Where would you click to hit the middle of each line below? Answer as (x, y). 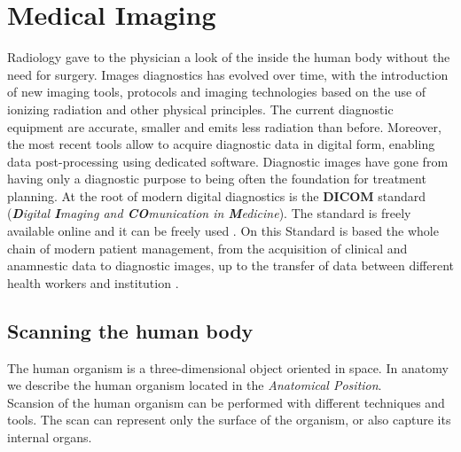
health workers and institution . (93, 282)
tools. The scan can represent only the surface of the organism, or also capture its (229, 420)
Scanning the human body (130, 330)
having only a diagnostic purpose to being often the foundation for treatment (217, 179)
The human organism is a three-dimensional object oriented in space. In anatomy (228, 367)
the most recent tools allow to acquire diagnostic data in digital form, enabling (221, 144)
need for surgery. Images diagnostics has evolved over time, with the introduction (228, 74)
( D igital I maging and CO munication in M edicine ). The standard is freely (209, 213)
